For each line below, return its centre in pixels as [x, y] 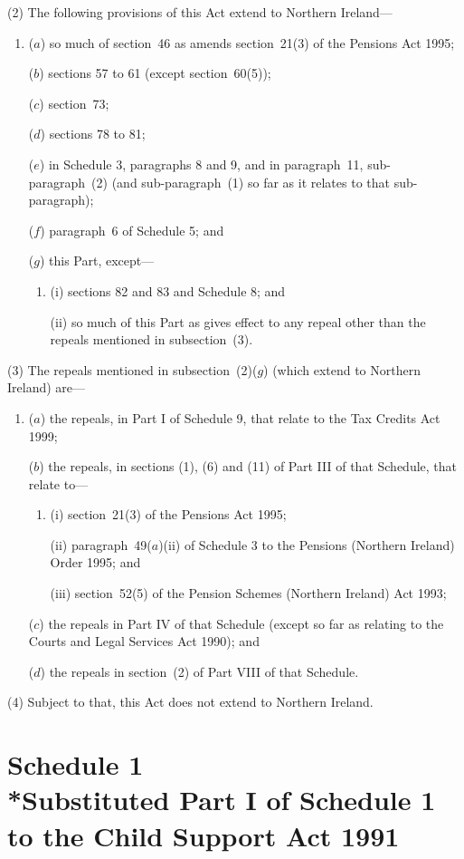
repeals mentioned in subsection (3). [152, 339]
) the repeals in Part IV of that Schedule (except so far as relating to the [241, 623]
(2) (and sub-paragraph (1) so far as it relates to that [241, 182]
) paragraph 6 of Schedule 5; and [132, 230]
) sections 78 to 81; [93, 134]
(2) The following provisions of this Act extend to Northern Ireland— [200, 12]
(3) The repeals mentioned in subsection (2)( [133, 369]
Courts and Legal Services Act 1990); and [144, 641]
